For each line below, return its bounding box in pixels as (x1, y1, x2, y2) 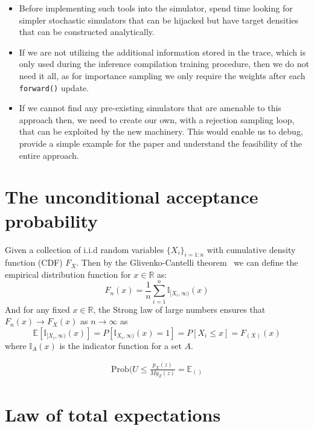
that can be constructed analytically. (19, 25, 155, 38)
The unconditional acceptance (5, 184, 258, 209)
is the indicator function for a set (59, 339, 182, 351)
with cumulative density (207, 243, 296, 255)
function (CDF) (5, 256, 63, 269)
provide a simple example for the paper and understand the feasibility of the (19, 137, 303, 149)
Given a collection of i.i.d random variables (5, 243, 164, 255)
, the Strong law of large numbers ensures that (93, 303, 266, 315)
